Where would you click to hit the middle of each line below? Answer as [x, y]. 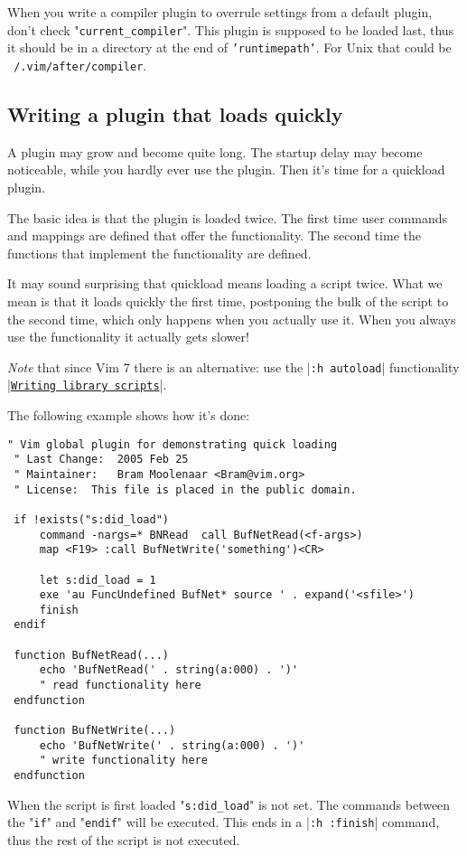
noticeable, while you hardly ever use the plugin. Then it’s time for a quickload [226, 169]
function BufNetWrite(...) [95, 731]
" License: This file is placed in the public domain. [185, 489]
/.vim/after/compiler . [80, 65]
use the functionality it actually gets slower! [128, 337]
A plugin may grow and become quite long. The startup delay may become [215, 151]
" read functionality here [120, 686]
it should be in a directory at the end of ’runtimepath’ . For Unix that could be [229, 47]
